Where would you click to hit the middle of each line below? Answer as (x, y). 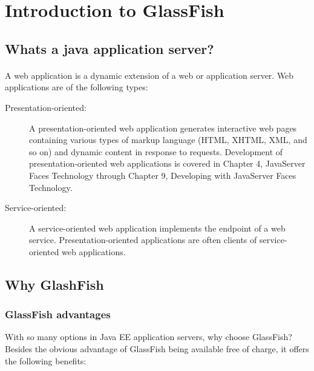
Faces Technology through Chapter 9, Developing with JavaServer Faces (163, 175)
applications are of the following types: (77, 87)
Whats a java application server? (110, 48)
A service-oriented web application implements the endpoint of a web (157, 228)
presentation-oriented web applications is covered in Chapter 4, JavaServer (167, 163)
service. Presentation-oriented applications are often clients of (143, 240)
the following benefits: (46, 360)
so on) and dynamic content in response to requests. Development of (156, 151)
